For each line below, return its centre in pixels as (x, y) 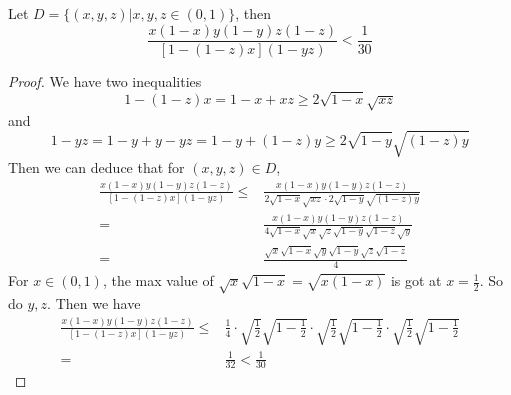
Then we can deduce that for (96, 166)
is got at (416, 280)
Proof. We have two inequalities (105, 80)
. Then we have (94, 302)
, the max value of (158, 280)
